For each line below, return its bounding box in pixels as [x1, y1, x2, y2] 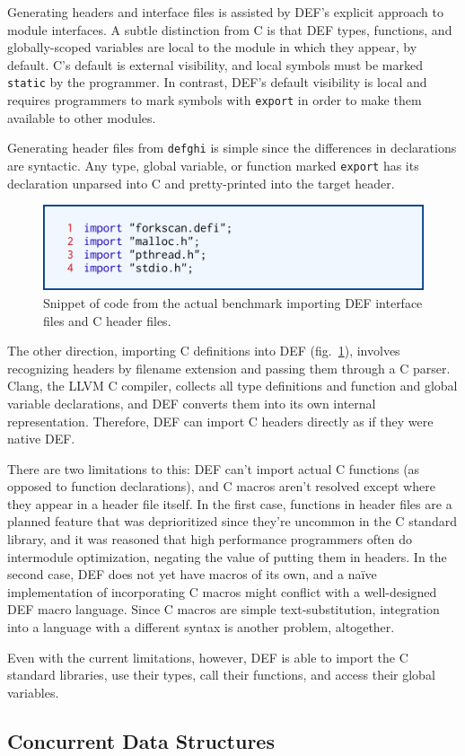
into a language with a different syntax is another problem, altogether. [7, 618, 395, 637]
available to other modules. [7, 108, 156, 127]
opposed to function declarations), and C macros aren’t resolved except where [7, 477, 435, 496]
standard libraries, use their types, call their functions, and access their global [7, 665, 435, 684]
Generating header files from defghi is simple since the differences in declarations [7, 138, 457, 157]
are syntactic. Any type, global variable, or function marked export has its [7, 155, 419, 174]
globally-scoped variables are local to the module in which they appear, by [7, 38, 417, 57]
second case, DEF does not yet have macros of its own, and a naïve [7, 565, 377, 584]
